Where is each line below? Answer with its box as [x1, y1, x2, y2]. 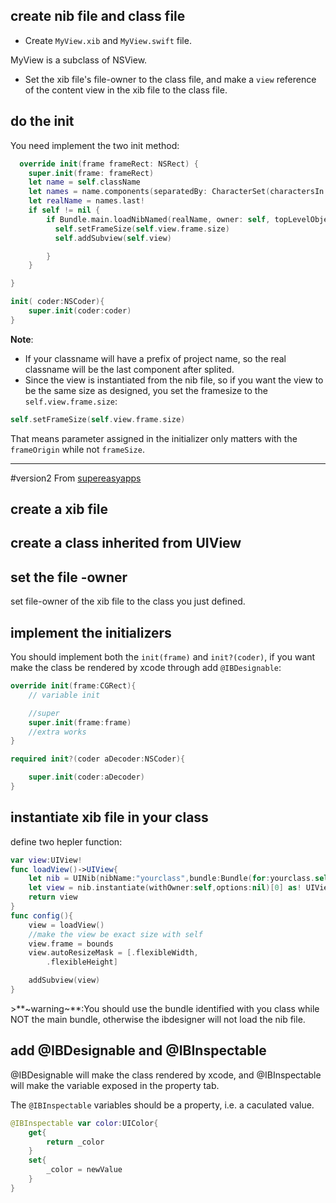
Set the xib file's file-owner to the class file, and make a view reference [24, 73, 317, 85]
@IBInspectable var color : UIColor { [10, 1118, 159, 1128]
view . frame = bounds [28, 939, 114, 949]
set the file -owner [10, 569, 128, 586]
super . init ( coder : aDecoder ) [28, 772, 145, 783]
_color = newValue [46, 1165, 123, 1175]
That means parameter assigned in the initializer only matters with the [10, 432, 298, 444]
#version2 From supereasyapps [10, 472, 142, 484]
